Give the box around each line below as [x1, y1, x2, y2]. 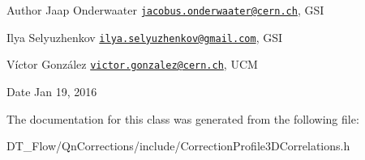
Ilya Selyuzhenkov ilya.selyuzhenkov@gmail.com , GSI [6, 28, 283, 45]
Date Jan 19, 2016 [6, 82, 97, 99]
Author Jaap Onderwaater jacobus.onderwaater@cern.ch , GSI [6, 2, 324, 18]
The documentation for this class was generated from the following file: [6, 110, 359, 127]
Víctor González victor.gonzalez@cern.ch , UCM [6, 56, 258, 73]
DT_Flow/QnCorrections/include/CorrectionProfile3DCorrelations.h [6, 137, 350, 154]
